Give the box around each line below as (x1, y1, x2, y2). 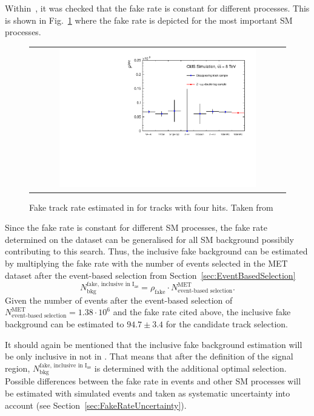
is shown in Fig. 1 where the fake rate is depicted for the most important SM (5, 13, 293, 26)
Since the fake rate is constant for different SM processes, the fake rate (5, 221, 267, 234)
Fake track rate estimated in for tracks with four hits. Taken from (29, 200, 273, 213)
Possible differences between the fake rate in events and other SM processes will (5, 375, 301, 387)
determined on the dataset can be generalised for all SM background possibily (5, 233, 294, 245)
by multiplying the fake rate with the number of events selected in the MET (5, 256, 288, 269)
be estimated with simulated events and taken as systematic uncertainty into (5, 386, 290, 399)
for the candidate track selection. (165, 317, 288, 330)
